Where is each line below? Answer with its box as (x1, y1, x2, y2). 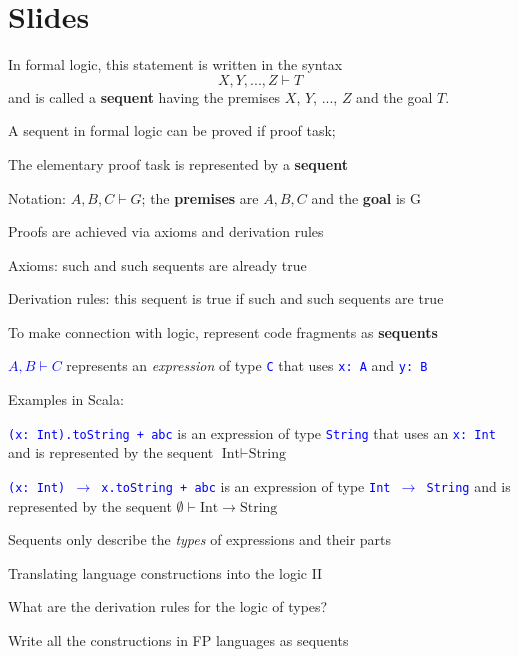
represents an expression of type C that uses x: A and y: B (66, 355, 428, 376)
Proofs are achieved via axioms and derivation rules (8, 221, 324, 242)
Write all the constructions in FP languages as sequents (8, 630, 349, 650)
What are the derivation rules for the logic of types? (8, 596, 328, 617)
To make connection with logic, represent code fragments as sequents (8, 321, 438, 342)
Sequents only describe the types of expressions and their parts (8, 529, 392, 550)
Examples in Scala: (8, 389, 124, 410)
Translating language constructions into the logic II (8, 562, 323, 583)
